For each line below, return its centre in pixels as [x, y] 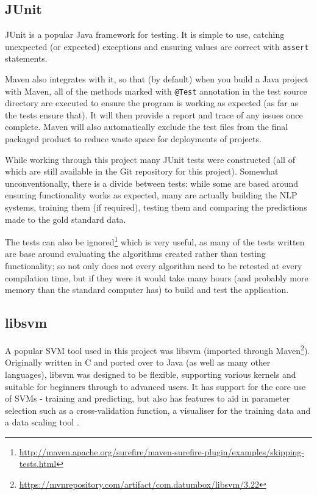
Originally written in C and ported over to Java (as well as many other [138, 362]
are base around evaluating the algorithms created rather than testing [135, 254]
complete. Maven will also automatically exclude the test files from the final [147, 127]
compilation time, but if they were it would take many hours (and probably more [157, 277]
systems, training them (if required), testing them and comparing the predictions [156, 207]
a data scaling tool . [42, 422]
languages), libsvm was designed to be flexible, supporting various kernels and [151, 374]
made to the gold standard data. [66, 219]
